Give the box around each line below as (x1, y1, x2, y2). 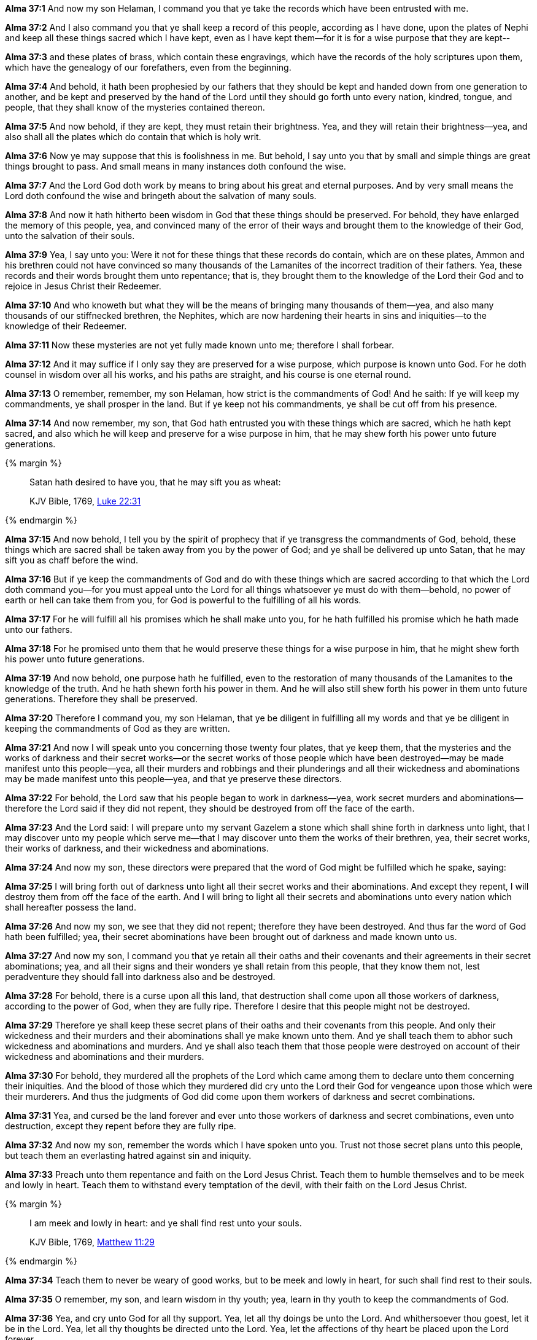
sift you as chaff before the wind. (5, 555, 139, 565)
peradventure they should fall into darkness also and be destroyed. (5, 971, 276, 982)
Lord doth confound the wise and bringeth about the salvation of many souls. (5, 190, 317, 201)
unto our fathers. (5, 624, 72, 635)
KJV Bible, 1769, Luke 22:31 (29, 496, 141, 506)
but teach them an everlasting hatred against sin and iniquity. (5, 1150, 252, 1161)
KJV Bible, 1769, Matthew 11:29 (29, 1237, 155, 1247)
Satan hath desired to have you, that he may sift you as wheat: (29, 477, 281, 487)
